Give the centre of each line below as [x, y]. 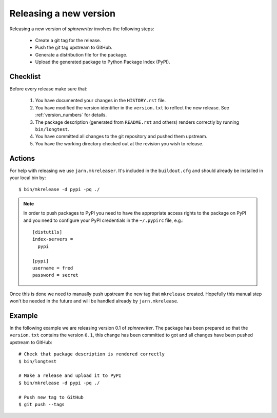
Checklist [25, 76]
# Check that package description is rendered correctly [92, 354]
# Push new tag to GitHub [51, 397]
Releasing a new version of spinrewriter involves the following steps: [82, 29]
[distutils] [47, 232]
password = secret [56, 275]
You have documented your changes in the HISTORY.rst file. [101, 101]
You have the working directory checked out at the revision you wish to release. [119, 143]
